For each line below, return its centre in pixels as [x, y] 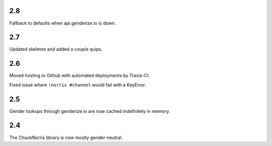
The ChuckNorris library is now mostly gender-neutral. [66, 137]
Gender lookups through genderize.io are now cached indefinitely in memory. [90, 111]
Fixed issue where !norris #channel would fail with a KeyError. [78, 85]
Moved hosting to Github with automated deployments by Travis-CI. [80, 76]
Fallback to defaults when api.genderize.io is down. [62, 23]
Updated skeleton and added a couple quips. [56, 49]
